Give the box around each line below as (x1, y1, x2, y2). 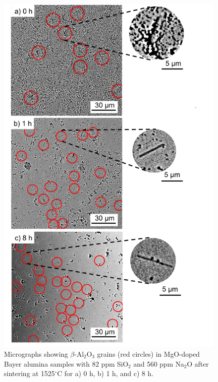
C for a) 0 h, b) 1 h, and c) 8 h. (57, 368, 154, 379)
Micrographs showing (4, 348, 68, 359)
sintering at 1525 (4, 368, 55, 379)
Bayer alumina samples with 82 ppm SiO (4, 358, 128, 369)
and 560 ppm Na (133, 358, 184, 369)
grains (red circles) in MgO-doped (97, 348, 200, 359)
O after (187, 358, 209, 369)
